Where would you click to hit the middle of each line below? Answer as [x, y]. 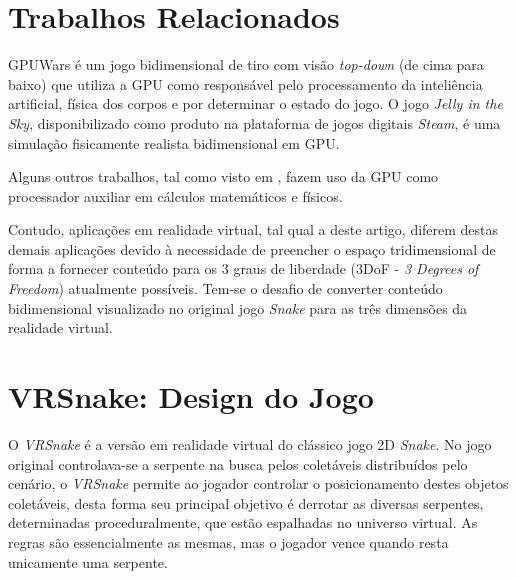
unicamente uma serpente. [88, 561]
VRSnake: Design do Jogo [191, 396]
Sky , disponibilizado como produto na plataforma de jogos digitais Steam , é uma [254, 122]
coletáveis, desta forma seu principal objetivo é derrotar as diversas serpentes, [246, 502]
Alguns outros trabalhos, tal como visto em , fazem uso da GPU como [223, 176]
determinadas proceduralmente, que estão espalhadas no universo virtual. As [243, 522]
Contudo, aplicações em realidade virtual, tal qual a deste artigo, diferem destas [253, 229]
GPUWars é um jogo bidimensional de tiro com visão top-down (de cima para [246, 64]
